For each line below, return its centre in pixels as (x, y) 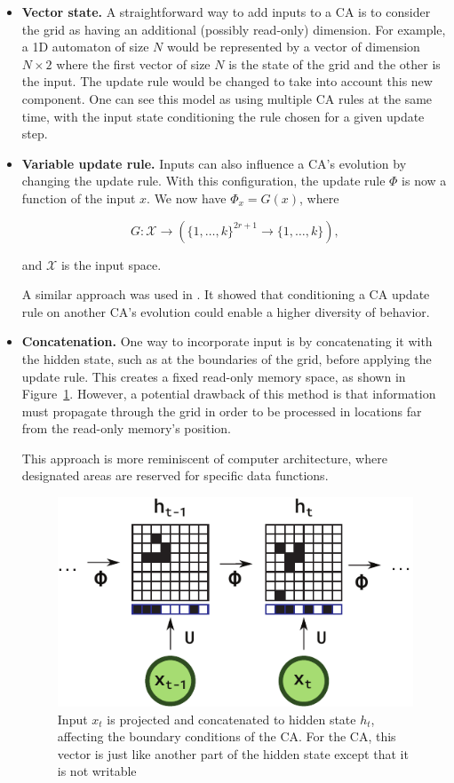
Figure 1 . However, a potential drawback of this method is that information (229, 394)
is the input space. (111, 264)
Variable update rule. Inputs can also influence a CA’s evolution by (214, 163)
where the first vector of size (133, 63)
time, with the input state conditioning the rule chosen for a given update (223, 116)
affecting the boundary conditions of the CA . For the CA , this (227, 736)
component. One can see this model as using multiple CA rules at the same (227, 98)
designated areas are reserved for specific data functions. (175, 475)
